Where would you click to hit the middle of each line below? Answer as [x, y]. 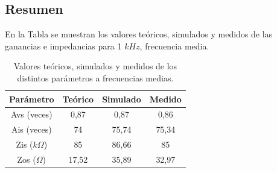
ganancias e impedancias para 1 [63, 46]
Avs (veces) [32, 114]
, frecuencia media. [174, 46]
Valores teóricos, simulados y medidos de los [95, 66]
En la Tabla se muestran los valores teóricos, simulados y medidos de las [139, 34]
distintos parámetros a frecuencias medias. [95, 77]
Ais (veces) [31, 129]
